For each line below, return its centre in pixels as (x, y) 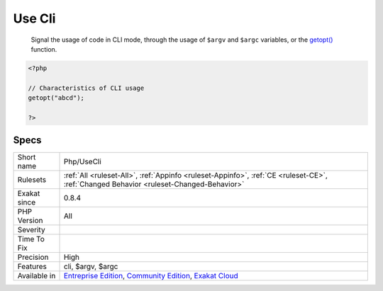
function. (44, 49)
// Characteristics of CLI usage (86, 88)
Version (30, 221)
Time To (31, 239)
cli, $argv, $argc (91, 267)
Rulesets (32, 180)
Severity (31, 230)
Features (32, 267)
